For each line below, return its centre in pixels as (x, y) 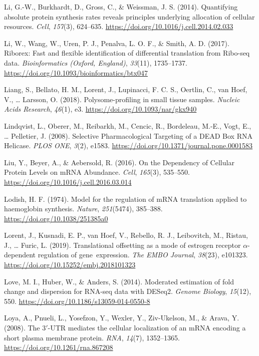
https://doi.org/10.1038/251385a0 (56, 218)
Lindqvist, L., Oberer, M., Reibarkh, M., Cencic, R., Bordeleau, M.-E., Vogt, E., (128, 125)
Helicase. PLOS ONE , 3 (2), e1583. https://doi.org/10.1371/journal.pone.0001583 (128, 145)
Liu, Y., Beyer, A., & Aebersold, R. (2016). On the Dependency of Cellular (119, 162)
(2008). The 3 (25, 328)
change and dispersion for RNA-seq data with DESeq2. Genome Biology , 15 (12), (128, 291)
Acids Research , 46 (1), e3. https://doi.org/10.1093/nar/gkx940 (100, 109)
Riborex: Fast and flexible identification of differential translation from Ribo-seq (127, 53)
